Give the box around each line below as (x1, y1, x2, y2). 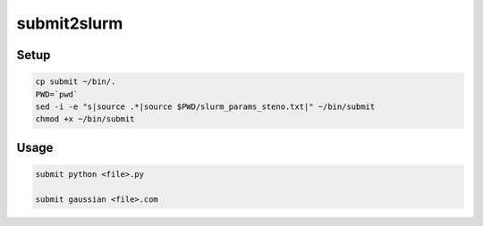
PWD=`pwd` (35, 89, 79, 99)
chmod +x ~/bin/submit (35, 114, 135, 124)
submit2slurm (16, 13, 123, 33)
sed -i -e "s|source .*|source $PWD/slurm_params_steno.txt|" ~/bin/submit (35, 101, 376, 112)
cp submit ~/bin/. (35, 77, 116, 87)
